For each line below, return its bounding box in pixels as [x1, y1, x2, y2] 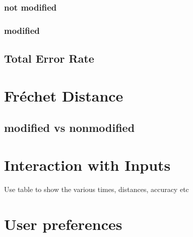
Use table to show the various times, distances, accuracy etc [4, 183, 189, 194]
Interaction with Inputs [4, 154, 171, 175]
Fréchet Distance [4, 85, 123, 106]
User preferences [4, 213, 122, 234]
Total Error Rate [4, 51, 94, 66]
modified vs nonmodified [4, 120, 135, 135]
